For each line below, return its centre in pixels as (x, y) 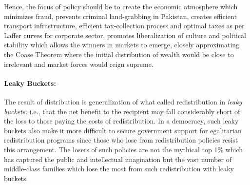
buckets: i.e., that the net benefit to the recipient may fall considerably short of (122, 111)
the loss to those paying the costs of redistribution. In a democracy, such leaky (121, 121)
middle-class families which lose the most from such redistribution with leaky (119, 169)
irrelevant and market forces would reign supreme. (79, 64)
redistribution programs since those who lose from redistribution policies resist (121, 140)
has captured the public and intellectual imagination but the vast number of (118, 159)
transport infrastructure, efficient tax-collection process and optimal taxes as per (124, 26)
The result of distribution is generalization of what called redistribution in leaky (123, 101)
